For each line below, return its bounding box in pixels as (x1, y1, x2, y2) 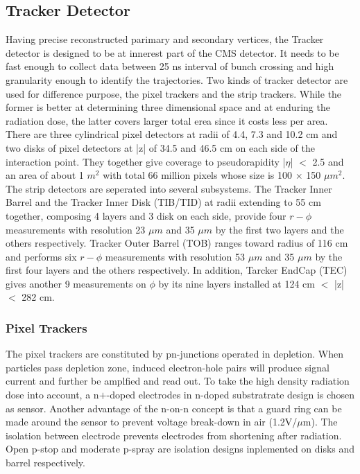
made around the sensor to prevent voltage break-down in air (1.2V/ (6, 414, 298, 429)
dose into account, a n (6, 387, 99, 402)
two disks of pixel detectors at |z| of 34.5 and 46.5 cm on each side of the (6, 140, 315, 155)
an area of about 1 (6, 168, 84, 182)
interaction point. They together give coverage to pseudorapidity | (6, 154, 286, 168)
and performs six (6, 249, 77, 263)
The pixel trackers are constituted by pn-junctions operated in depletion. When (6, 346, 343, 361)
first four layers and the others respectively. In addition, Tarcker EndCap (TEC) (6, 263, 348, 277)
